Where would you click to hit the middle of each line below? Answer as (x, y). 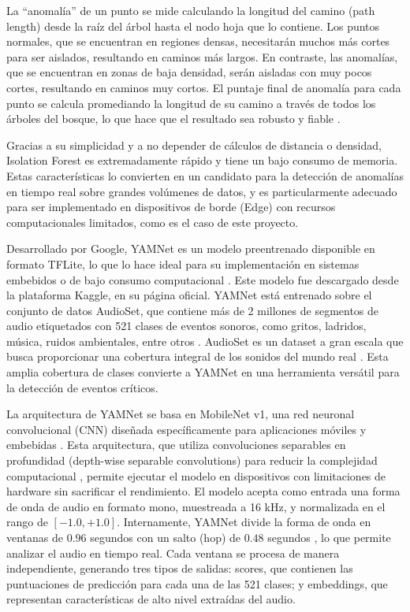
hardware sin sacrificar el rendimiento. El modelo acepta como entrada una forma (203, 491)
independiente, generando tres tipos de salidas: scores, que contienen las (180, 568)
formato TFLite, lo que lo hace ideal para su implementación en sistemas (183, 263)
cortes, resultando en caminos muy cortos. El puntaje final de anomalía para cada (204, 87)
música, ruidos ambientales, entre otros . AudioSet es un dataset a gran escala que (205, 341)
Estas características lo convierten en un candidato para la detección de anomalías (205, 175)
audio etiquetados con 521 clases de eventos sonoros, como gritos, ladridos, (186, 326)
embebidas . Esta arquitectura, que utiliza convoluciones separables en (176, 445)
